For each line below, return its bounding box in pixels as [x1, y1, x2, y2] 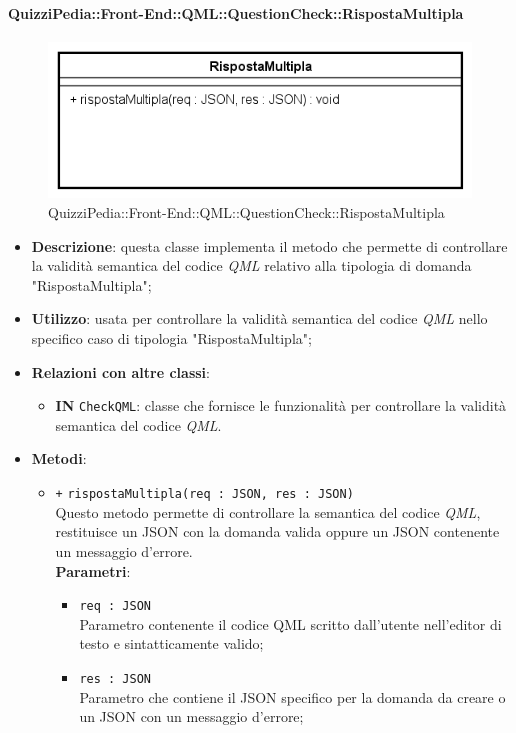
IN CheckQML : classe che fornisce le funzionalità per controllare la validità [55, 395, 507, 416]
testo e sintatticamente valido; [79, 633, 264, 654]
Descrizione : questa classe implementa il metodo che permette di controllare [31, 235, 508, 256]
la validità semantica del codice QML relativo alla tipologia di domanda [31, 255, 472, 276]
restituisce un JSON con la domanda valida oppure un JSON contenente [55, 521, 500, 542]
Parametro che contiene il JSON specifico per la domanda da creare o [79, 686, 506, 707]
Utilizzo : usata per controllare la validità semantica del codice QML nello [31, 308, 488, 329]
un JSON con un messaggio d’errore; [79, 706, 304, 727]
